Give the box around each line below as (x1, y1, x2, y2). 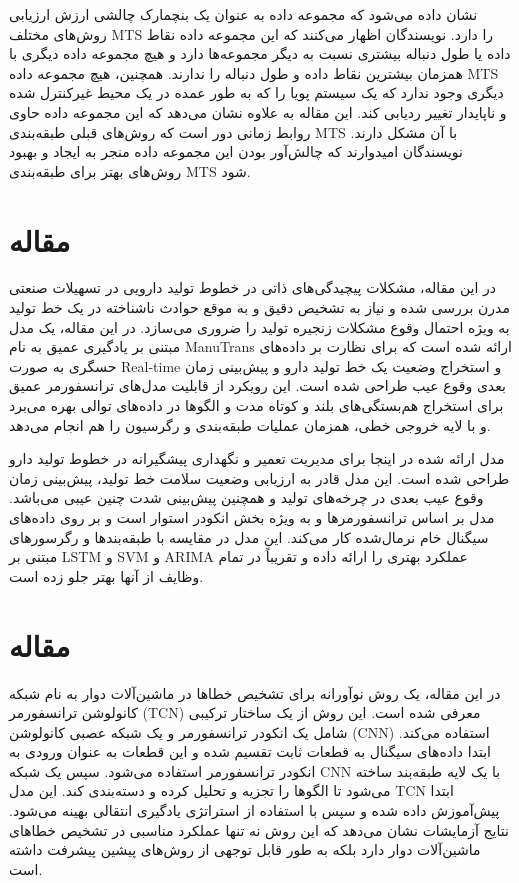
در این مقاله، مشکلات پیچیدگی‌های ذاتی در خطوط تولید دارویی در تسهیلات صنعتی (9, 277, 496, 298)
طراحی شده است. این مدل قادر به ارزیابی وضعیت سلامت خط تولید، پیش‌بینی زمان (9, 467, 510, 488)
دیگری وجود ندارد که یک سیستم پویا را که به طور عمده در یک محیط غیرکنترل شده (9, 82, 504, 103)
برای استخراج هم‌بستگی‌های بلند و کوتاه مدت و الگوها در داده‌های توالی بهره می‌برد (9, 395, 504, 416)
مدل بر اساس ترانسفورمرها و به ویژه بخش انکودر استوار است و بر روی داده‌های (9, 507, 495, 527)
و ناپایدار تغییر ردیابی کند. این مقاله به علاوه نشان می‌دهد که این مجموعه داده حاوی (9, 101, 507, 122)
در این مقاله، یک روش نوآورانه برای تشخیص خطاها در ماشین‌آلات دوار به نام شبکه (9, 682, 501, 703)
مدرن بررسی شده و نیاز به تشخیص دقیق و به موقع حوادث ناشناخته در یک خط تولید (9, 297, 510, 318)
